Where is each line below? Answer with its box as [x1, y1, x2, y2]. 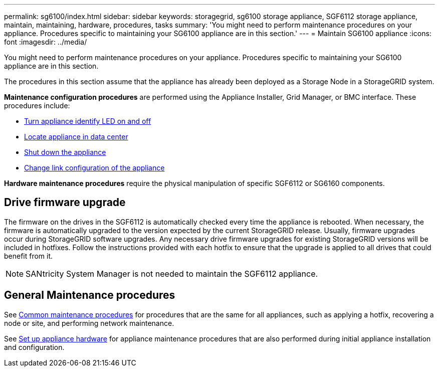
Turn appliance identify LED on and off [24, 117, 151, 125]
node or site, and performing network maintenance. [4, 318, 174, 327]
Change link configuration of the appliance [24, 163, 165, 172]
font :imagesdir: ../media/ [4, 38, 87, 46]
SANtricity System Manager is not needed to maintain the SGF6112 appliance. [26, 268, 318, 279]
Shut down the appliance [24, 148, 106, 156]
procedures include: [4, 101, 70, 110]
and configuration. [4, 342, 65, 351]
